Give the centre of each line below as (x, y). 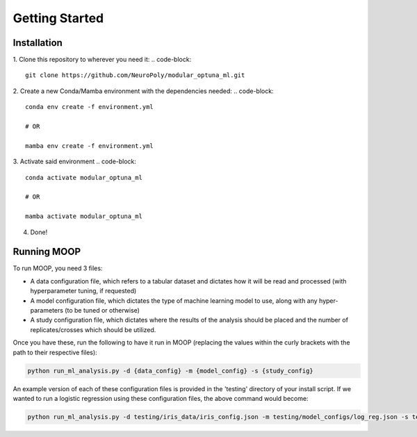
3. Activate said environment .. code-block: (75, 162)
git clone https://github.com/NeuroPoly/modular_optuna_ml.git (135, 75)
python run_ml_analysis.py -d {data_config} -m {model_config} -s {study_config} (171, 371)
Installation (38, 43)
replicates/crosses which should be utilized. (93, 329)
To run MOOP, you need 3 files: (58, 268)
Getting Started (58, 18)
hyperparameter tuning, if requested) (83, 291)
